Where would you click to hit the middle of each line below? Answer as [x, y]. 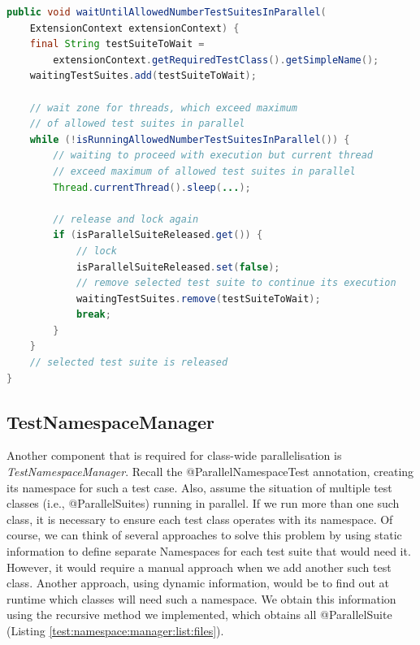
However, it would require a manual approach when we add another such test [199, 567]
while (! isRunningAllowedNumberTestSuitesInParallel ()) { [190, 139]
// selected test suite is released [129, 363]
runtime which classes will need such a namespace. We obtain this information [201, 598]
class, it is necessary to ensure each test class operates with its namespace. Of [200, 519]
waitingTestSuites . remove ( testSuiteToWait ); [198, 299]
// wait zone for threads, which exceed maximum [163, 108]
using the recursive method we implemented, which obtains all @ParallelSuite [199, 615]
